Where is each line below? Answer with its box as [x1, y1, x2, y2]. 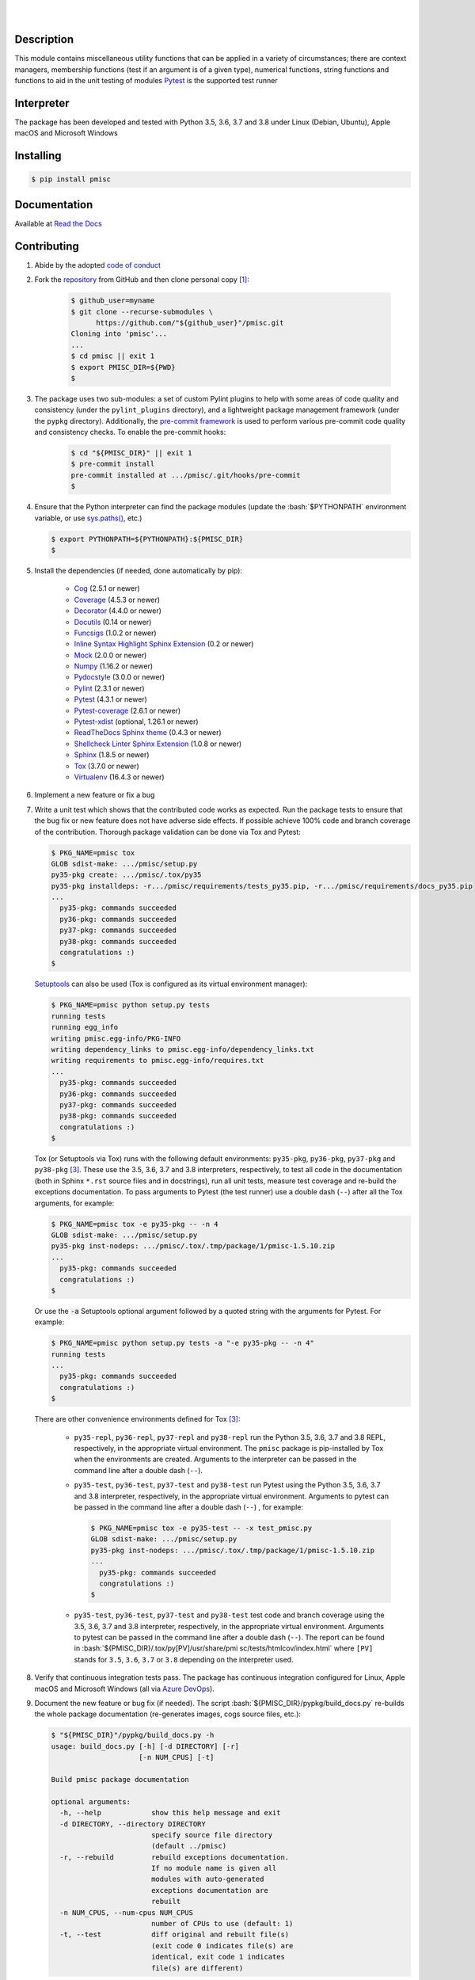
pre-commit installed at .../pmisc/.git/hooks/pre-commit [70, 470, 301, 479]
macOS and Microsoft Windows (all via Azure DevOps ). [34, 1684, 215, 1693]
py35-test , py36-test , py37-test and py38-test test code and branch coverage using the [74, 1610, 385, 1620]
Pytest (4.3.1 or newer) [74, 695, 148, 704]
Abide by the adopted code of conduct [34, 260, 161, 269]
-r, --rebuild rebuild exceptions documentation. [59, 1852, 290, 1861]
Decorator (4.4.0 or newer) [74, 606, 162, 615]
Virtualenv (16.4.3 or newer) [74, 772, 165, 782]
